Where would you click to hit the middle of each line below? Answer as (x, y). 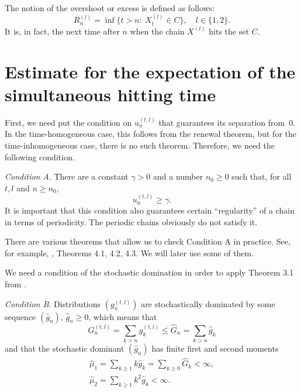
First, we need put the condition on (68, 122)
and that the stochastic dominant (65, 348)
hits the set (229, 31)
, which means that (123, 316)
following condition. (40, 157)
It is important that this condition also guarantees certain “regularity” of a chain (150, 210)
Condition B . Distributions (53, 303)
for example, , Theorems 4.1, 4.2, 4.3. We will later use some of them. (129, 252)
